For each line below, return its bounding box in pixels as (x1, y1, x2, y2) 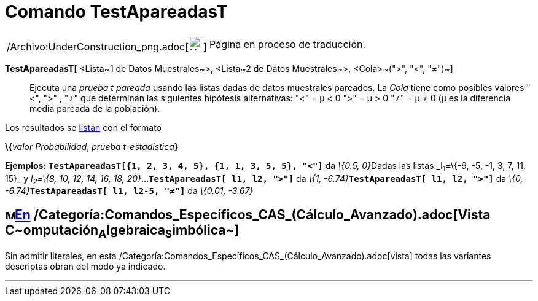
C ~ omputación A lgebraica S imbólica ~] (5, 222, 240, 240)
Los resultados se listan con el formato (5, 122, 162, 133)
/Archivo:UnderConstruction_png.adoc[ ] (7, 40, 207, 53)
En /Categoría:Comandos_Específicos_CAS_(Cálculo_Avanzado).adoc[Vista (15, 206, 491, 222)
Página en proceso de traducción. (209, 37, 366, 50)
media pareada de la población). (29, 103, 160, 114)
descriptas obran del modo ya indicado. (5, 261, 166, 272)
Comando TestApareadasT (5, 1, 228, 22)
